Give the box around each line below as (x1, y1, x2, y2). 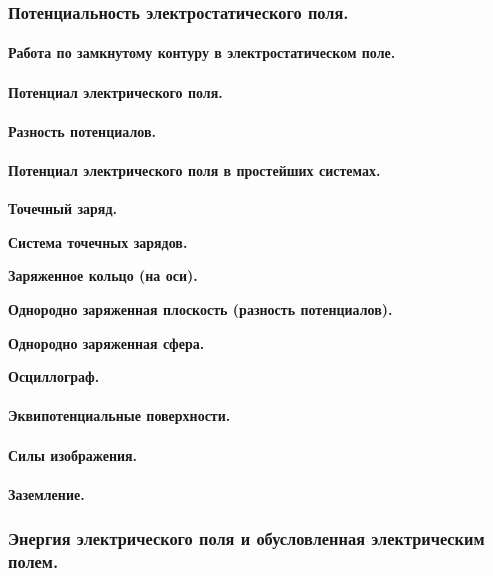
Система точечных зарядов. (8, 231, 188, 252)
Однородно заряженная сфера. (8, 332, 205, 353)
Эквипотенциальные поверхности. (8, 405, 231, 426)
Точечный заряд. (8, 198, 117, 219)
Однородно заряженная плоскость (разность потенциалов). (8, 298, 393, 319)
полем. (8, 549, 59, 574)
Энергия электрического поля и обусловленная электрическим (8, 526, 485, 551)
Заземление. (8, 483, 85, 504)
